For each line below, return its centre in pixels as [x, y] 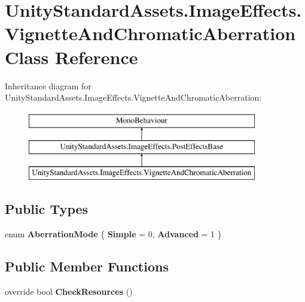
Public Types [47, 209]
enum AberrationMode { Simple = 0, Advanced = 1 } [113, 233]
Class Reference [71, 57]
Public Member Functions [87, 266]
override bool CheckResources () [69, 291]
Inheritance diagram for [48, 85]
